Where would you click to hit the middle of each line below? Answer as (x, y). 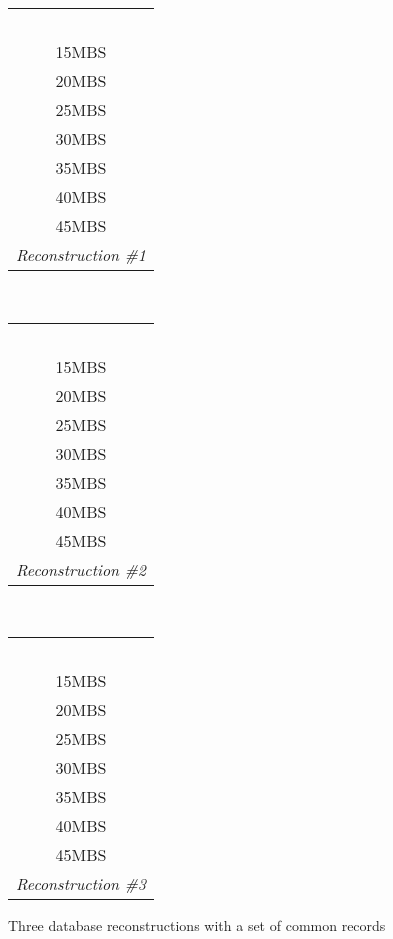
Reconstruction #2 (81, 569)
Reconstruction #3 (81, 884)
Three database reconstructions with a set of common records (197, 925)
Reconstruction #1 (81, 254)
